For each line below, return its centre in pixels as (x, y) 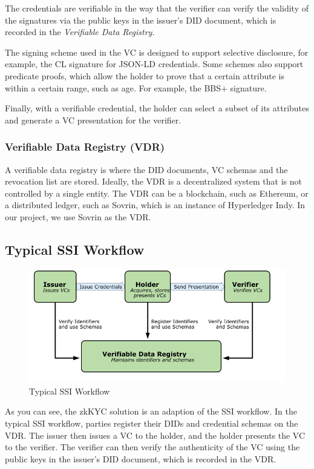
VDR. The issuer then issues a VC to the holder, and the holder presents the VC (155, 435)
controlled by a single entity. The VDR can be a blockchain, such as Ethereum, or (157, 193)
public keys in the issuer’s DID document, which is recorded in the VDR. (141, 458)
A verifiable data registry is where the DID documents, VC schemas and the (146, 169)
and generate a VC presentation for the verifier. (93, 120)
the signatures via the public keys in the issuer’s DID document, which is (141, 20)
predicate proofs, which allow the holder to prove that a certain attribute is (145, 75)
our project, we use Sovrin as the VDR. (78, 216)
